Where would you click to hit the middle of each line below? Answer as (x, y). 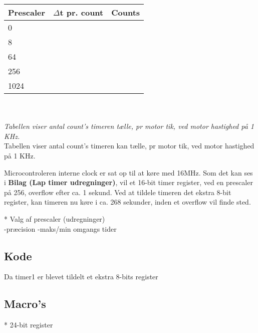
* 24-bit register (29, 325)
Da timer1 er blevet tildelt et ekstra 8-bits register (81, 277)
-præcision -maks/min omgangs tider (60, 228)
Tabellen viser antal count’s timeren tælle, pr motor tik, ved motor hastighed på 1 (129, 126)
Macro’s (25, 304)
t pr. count (82, 12)
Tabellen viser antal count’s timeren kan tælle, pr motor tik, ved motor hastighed (129, 146)
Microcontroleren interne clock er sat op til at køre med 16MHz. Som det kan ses (128, 172)
